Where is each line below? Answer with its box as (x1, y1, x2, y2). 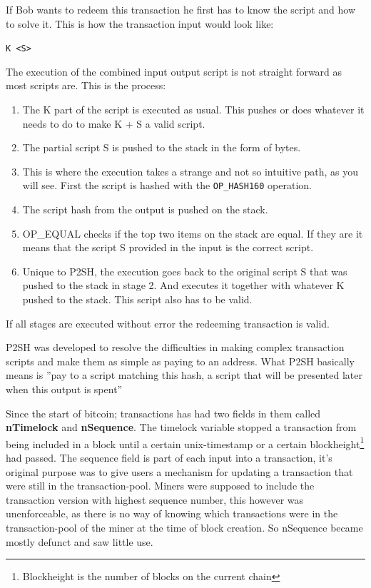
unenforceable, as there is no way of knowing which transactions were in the (6, 506, 338, 521)
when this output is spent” (6, 382, 123, 396)
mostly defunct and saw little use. (6, 534, 153, 549)
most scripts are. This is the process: (6, 78, 166, 93)
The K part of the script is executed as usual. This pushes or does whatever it (22, 102, 365, 117)
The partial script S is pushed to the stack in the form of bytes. (22, 140, 301, 155)
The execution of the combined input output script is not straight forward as (6, 64, 342, 78)
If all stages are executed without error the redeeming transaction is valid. (6, 315, 330, 330)
